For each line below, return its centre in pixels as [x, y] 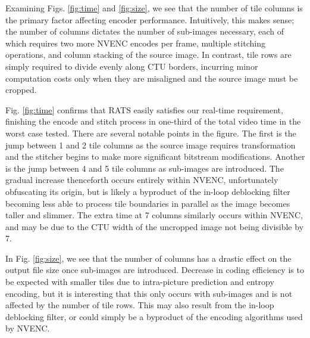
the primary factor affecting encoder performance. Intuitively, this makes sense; [150, 19]
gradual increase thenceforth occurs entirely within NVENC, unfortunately [142, 180]
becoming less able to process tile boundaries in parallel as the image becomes [148, 203]
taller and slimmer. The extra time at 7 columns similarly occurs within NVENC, [154, 215]
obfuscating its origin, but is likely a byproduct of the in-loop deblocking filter [148, 191]
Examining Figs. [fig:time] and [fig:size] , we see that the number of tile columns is [154, 8]
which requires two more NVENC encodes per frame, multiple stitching [135, 43]
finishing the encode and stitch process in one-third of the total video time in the [153, 121]
